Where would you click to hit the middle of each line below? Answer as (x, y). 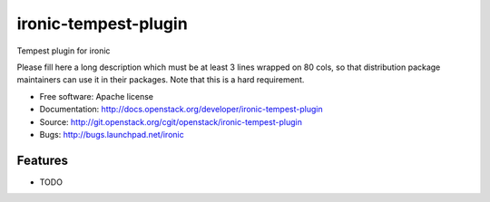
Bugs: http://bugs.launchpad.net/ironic (112, 134)
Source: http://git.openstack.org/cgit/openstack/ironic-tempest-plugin (171, 121)
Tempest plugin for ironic (64, 51)
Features (42, 160)
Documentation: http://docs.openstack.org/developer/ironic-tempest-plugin (181, 110)
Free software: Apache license (97, 96)
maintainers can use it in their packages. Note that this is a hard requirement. (161, 80)
